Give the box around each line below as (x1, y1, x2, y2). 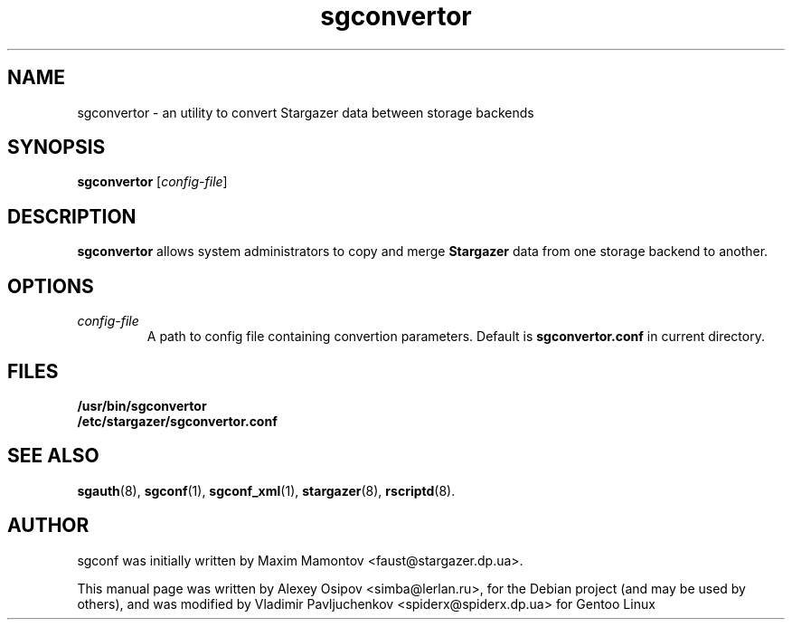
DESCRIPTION (7, 204, 137, 228)
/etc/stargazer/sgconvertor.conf (77, 413, 278, 429)
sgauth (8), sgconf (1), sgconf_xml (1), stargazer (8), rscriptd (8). (77, 482, 456, 499)
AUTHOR (7, 514, 90, 537)
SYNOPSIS (7, 136, 106, 159)
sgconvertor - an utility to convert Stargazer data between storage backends (77, 104, 534, 120)
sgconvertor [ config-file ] (77, 174, 228, 190)
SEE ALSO (7, 444, 99, 468)
